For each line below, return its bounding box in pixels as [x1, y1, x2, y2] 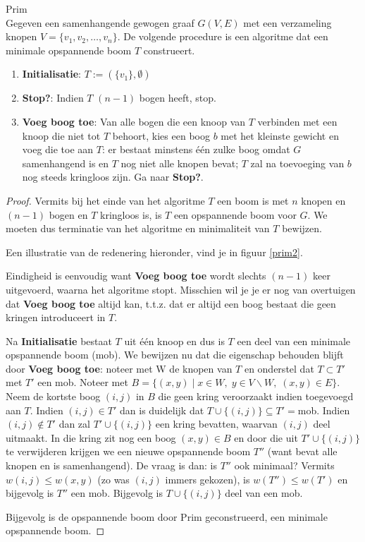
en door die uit [234, 430, 298, 445]
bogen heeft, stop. [139, 90, 216, 105]
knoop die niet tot [22, 128, 101, 143]
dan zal [58, 416, 90, 431]
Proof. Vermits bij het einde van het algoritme [6, 193, 205, 207]
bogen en [49, 207, 88, 222]
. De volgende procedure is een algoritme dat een [117, 29, 328, 44]
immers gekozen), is [165, 471, 250, 486]
